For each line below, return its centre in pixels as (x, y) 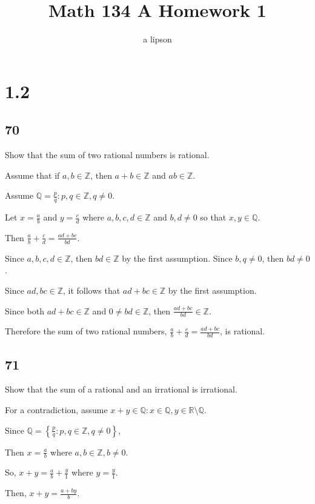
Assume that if (32, 175)
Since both (25, 310)
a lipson (157, 39)
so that (213, 217)
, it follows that (92, 290)
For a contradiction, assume (56, 410)
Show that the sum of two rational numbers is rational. (107, 155)
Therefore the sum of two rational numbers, (86, 331)
